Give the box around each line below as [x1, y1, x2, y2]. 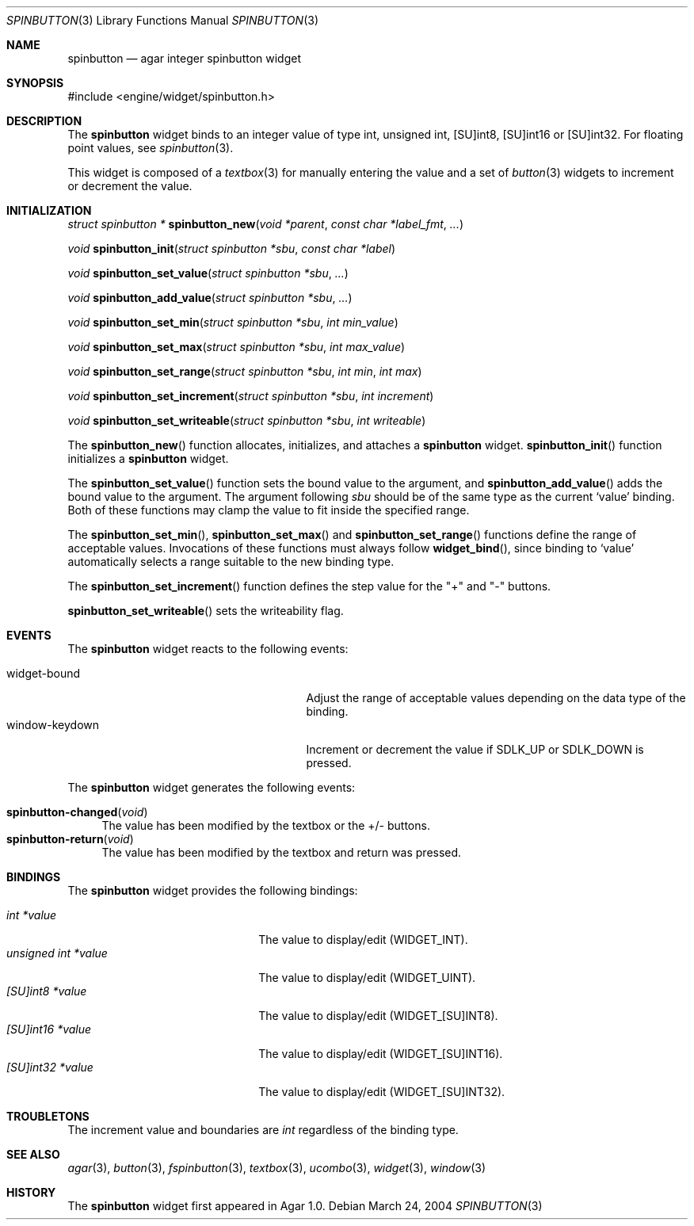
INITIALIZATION [6, 204, 92, 217]
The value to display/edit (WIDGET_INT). [258, 933, 468, 946]
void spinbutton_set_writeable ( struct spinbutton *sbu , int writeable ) [67, 414, 426, 427]
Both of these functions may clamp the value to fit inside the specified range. [67, 503, 470, 517]
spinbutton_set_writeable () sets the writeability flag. [67, 604, 344, 617]
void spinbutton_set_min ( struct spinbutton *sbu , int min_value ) [67, 315, 398, 329]
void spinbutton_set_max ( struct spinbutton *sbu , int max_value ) [67, 340, 406, 353]
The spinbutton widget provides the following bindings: [67, 884, 358, 897]
